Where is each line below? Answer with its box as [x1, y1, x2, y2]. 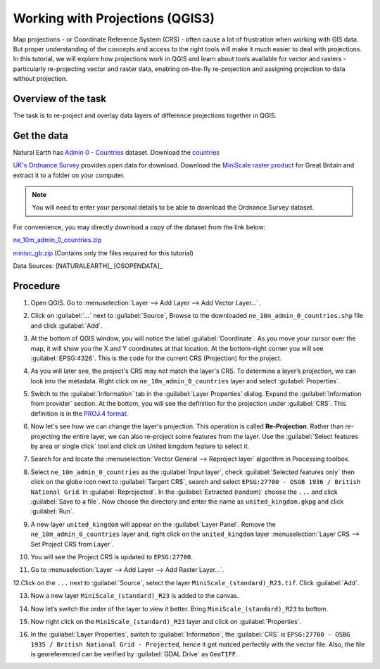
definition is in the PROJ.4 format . [30, 409, 129, 418]
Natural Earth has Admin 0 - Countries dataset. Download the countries [13, 148, 220, 156]
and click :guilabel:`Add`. [30, 321, 103, 330]
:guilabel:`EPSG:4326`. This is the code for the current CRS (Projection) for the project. [30, 354, 282, 362]
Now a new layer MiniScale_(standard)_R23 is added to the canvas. [30, 592, 239, 600]
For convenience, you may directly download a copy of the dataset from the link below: [13, 222, 266, 231]
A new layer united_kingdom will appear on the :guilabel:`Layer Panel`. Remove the [30, 520, 276, 528]
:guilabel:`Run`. [30, 507, 75, 516]
